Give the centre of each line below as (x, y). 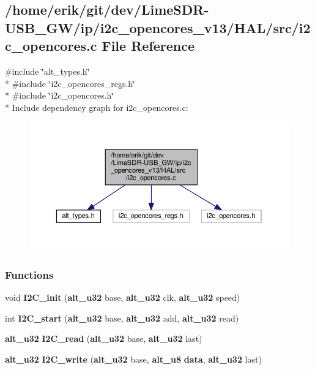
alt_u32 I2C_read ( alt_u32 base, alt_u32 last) (104, 338)
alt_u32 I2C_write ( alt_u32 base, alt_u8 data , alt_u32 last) (133, 359)
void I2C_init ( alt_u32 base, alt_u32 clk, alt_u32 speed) (123, 297)
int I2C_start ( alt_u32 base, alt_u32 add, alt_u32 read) (122, 318)
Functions (29, 274)
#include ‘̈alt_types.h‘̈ (47, 71)
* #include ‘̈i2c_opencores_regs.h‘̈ (70, 83)
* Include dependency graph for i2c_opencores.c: (97, 107)
